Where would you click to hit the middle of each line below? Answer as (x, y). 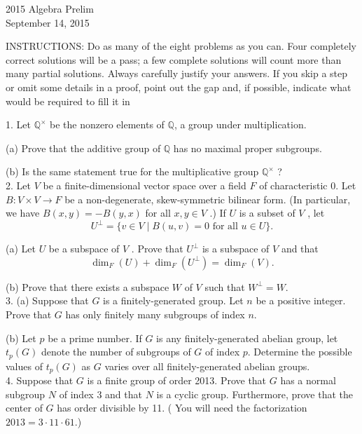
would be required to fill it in (68, 101)
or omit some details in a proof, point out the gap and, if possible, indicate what (179, 87)
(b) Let (21, 338)
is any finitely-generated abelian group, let (247, 338)
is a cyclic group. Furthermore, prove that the (255, 394)
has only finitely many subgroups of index (155, 314)
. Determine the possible (300, 352)
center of (24, 408)
